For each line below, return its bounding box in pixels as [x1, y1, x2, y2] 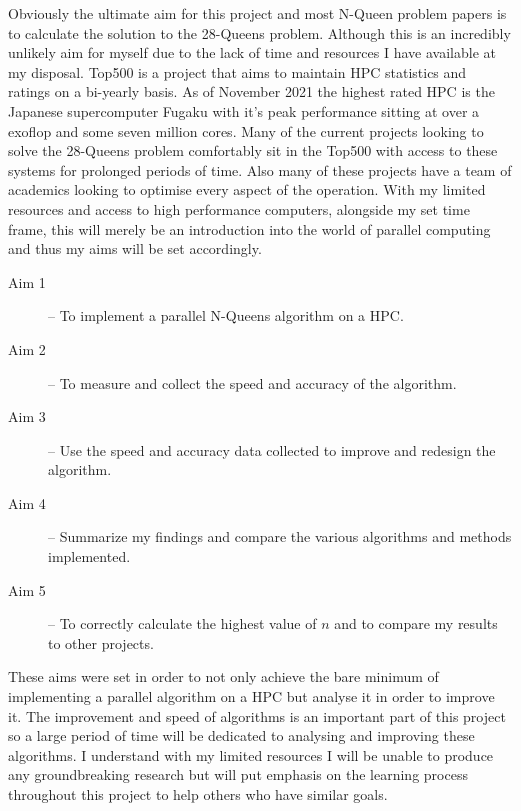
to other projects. [48, 632, 154, 653]
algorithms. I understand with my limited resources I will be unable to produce [8, 744, 494, 765]
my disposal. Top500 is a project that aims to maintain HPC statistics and [8, 61, 467, 82]
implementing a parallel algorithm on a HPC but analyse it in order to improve [8, 686, 495, 707]
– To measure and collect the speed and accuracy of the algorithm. [48, 372, 457, 393]
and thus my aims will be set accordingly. [8, 238, 262, 259]
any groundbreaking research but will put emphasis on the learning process [8, 764, 468, 785]
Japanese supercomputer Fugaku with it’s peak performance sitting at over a [8, 100, 480, 121]
